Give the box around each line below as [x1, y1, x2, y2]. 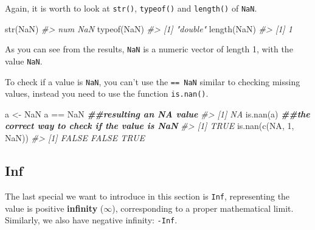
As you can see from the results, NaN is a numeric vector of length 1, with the [5, 43, 293, 55]
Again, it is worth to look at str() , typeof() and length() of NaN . [5, 2, 257, 14]
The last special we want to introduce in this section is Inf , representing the [5, 189, 290, 202]
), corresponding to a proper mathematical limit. [112, 201, 294, 214]
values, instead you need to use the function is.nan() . [5, 87, 209, 100]
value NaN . [5, 54, 43, 67]
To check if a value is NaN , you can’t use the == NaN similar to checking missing [5, 75, 300, 88]
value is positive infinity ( [5, 201, 104, 214]
